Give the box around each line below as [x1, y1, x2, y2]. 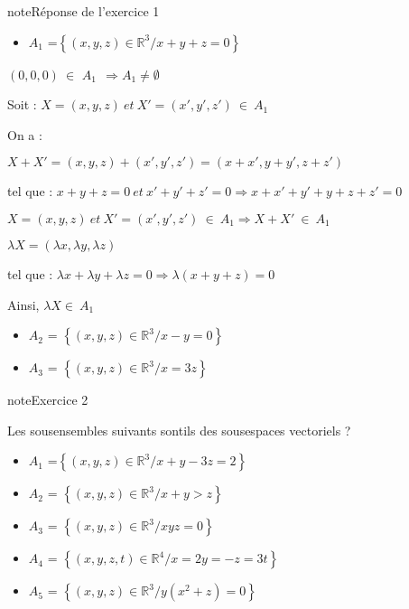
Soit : [7, 95, 37, 114]
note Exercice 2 [7, 390, 88, 409]
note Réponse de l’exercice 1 [7, 2, 160, 20]
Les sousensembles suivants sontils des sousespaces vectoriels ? [7, 420, 351, 439]
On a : [7, 125, 42, 144]
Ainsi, [7, 295, 40, 314]
